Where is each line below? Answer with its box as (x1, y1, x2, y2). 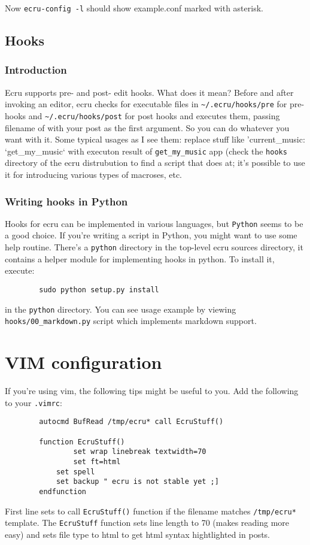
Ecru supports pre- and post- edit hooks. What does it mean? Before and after (5, 86, 294, 98)
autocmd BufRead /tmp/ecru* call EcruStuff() (39, 417, 224, 426)
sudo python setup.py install (39, 285, 159, 294)
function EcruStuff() (39, 437, 125, 446)
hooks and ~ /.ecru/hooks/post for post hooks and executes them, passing (5, 109, 280, 122)
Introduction (5, 62, 67, 77)
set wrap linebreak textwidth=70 (73, 447, 206, 456)
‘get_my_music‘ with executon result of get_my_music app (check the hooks (5, 144, 287, 157)
